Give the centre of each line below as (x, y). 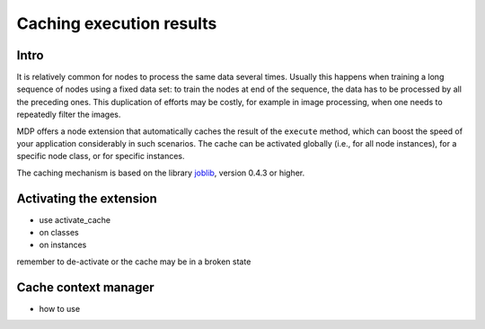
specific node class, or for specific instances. (101, 156)
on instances (63, 245)
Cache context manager (85, 287)
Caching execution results (117, 23)
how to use (60, 308)
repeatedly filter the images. (69, 115)
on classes (59, 233)
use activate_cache (75, 219)
